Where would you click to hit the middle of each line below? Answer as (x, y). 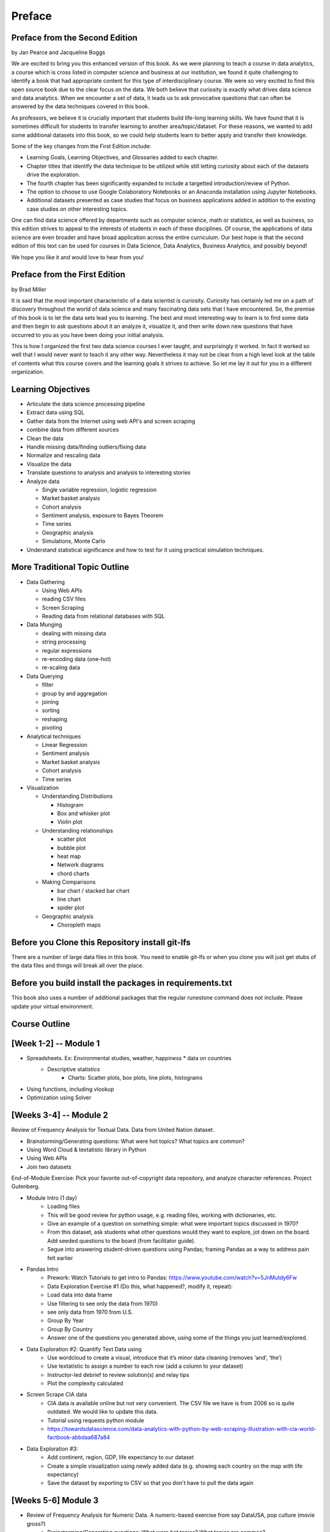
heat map (69, 856)
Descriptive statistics (74, 1069)
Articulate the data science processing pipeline (86, 404)
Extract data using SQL (56, 412)
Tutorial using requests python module (96, 1420)
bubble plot (71, 848)
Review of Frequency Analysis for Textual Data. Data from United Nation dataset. (113, 1130)
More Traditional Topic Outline (70, 567)
